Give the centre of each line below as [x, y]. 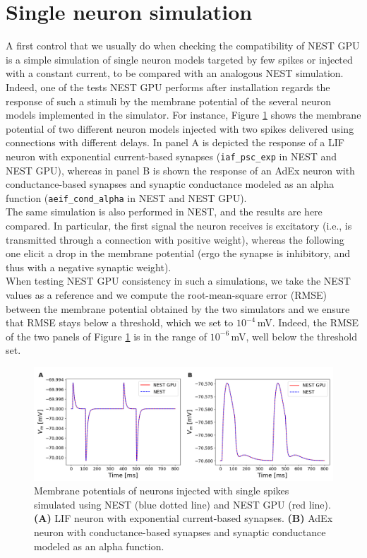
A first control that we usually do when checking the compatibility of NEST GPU [183, 46]
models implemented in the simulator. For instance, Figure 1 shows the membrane [183, 115]
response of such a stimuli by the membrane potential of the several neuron [168, 101]
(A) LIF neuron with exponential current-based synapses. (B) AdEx [183, 518]
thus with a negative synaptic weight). [89, 267]
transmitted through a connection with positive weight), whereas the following [175, 239]
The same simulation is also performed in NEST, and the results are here [164, 212]
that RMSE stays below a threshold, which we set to [120, 322]
